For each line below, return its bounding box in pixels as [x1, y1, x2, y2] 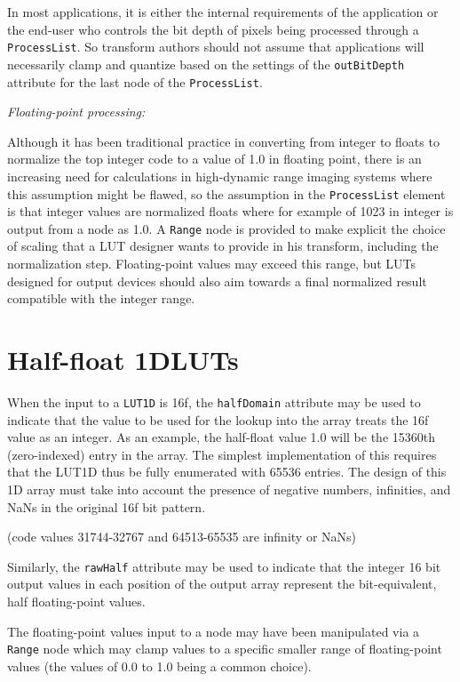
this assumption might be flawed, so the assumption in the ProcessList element [7, 184, 446, 203]
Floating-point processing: [7, 102, 146, 121]
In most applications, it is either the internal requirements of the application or [7, 3, 439, 20]
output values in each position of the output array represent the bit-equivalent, [7, 574, 437, 593]
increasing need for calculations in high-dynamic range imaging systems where [7, 166, 432, 185]
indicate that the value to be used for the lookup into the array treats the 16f [7, 410, 429, 429]
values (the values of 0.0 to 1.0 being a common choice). [7, 656, 312, 675]
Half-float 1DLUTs [7, 341, 239, 377]
